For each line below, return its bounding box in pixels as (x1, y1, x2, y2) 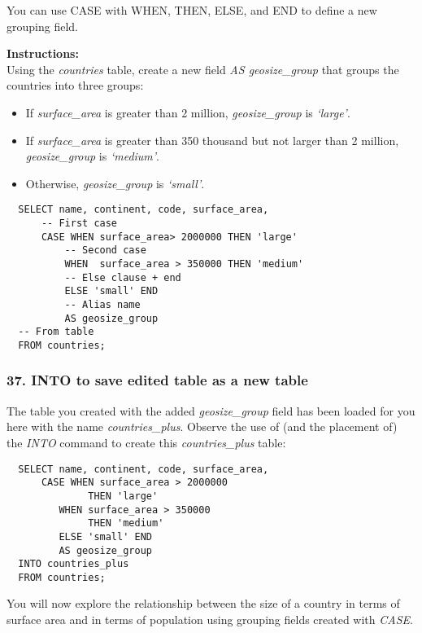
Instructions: (7, 45, 79, 62)
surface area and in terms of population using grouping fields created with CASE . (7, 611, 413, 628)
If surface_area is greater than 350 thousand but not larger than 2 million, (25, 131, 399, 148)
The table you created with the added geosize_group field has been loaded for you (7, 402, 415, 419)
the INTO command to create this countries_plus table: (7, 433, 286, 451)
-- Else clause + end (64, 271, 181, 284)
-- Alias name (64, 298, 141, 310)
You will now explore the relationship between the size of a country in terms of (7, 595, 400, 612)
